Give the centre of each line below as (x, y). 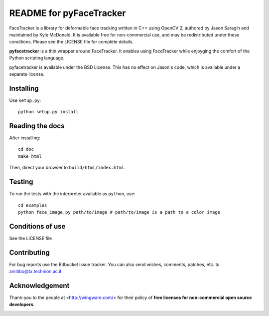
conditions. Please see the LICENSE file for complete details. (71, 42)
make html (30, 156)
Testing (21, 182)
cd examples (33, 205)
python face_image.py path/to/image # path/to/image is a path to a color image (119, 212)
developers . (22, 305)
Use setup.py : (25, 100)
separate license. (27, 74)
